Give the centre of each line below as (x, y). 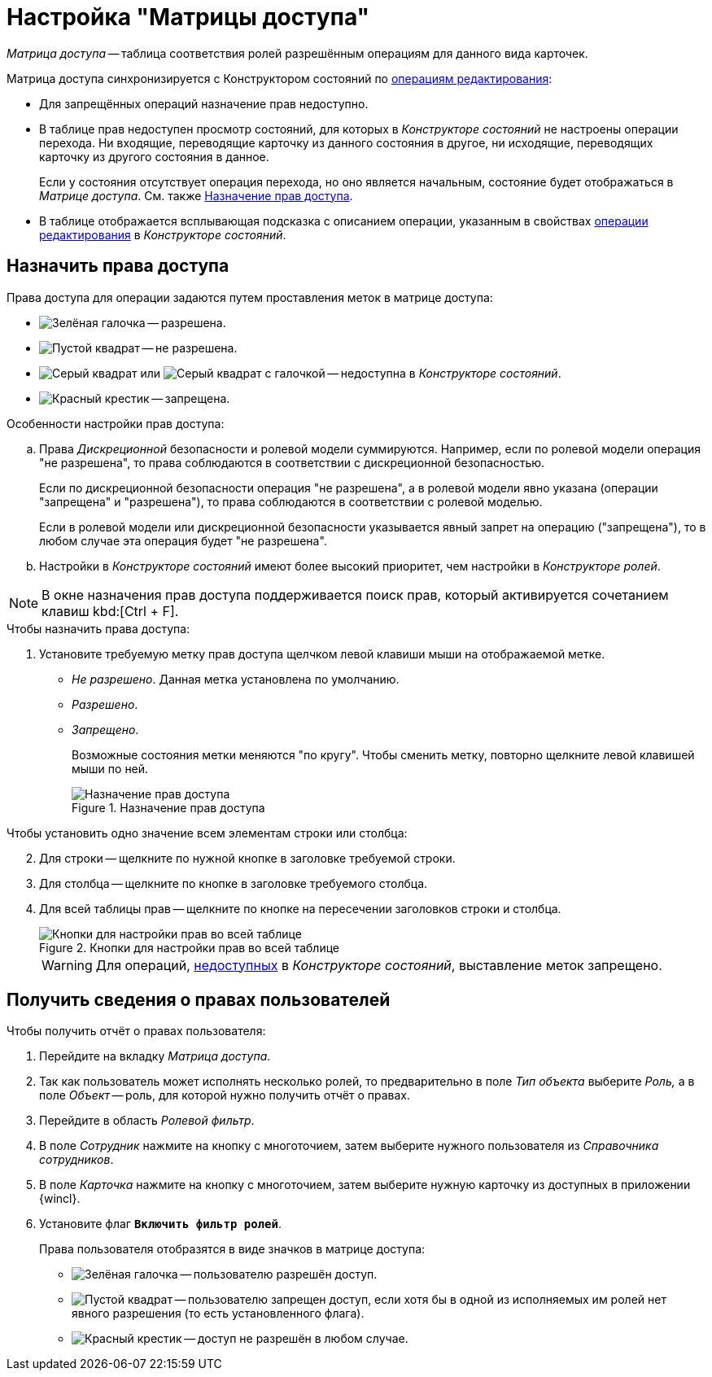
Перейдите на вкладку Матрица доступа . (155, 1056)
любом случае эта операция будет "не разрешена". (183, 540)
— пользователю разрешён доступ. (279, 1274)
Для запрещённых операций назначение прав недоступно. (204, 103)
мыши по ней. (110, 768)
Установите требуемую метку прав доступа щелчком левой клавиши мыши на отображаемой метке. (322, 654)
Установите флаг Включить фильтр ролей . (160, 1224)
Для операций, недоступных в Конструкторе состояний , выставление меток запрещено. (379, 965)
